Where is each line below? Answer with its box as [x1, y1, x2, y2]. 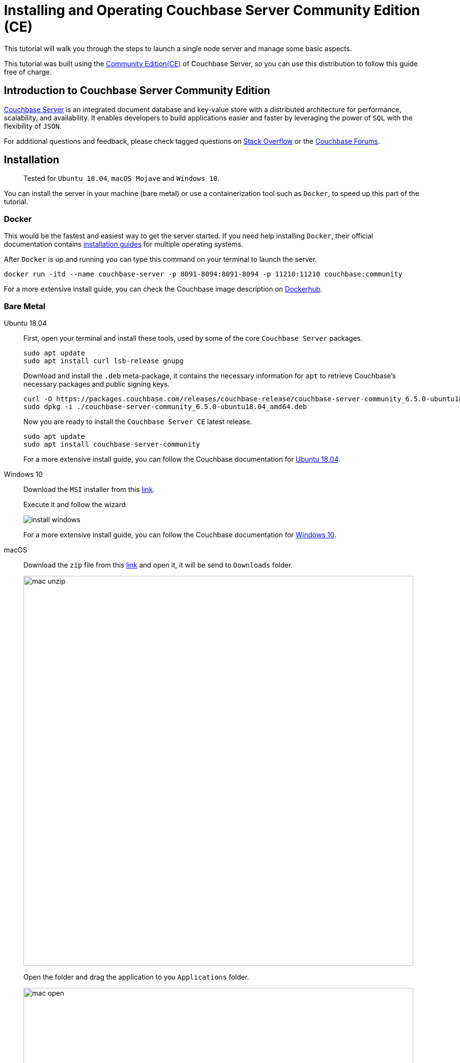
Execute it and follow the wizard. [23, 500, 128, 509]
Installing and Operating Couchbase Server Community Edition [4, 2, 420, 19]
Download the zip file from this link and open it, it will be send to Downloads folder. [23, 560, 293, 569]
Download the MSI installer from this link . [23, 485, 155, 493]
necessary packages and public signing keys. [23, 379, 170, 388]
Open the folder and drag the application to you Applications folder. [23, 972, 249, 981]
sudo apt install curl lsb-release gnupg [23, 356, 184, 365]
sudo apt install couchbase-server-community [23, 440, 200, 448]
